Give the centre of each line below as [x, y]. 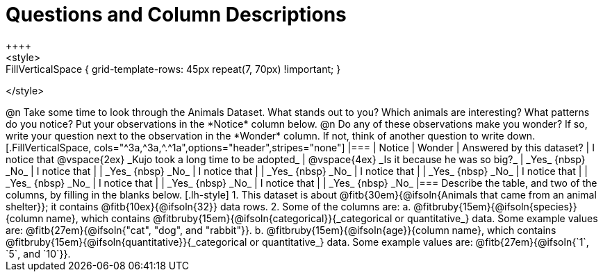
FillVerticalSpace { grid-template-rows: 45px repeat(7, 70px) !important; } [173, 69]
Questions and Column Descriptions [176, 15]
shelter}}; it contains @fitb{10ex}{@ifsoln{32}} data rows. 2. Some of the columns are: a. [208, 206]
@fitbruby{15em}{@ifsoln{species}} [495, 206]
